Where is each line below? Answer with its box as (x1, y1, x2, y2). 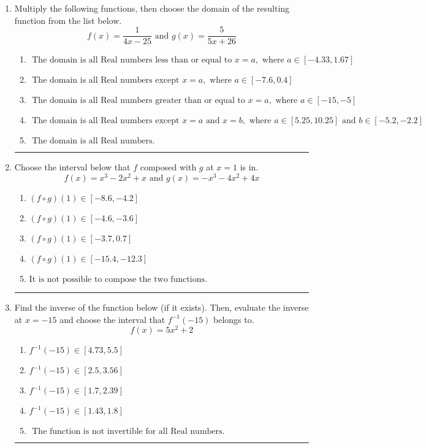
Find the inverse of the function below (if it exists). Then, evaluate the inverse (14, 300, 309, 313)
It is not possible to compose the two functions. (29, 275, 207, 284)
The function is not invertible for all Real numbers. (32, 427, 225, 436)
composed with (140, 161, 197, 173)
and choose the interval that (59, 313, 165, 325)
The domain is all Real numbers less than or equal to (32, 56, 232, 65)
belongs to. (213, 313, 254, 325)
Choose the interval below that (14, 161, 131, 173)
